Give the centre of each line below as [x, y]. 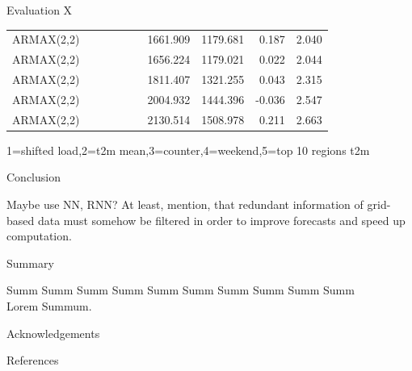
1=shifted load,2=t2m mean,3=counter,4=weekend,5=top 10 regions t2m [188, 150]
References [33, 360]
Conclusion [34, 177]
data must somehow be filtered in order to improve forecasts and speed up [221, 220]
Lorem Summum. [49, 305]
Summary [30, 263]
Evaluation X [40, 10]
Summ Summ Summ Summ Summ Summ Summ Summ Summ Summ [181, 290]
